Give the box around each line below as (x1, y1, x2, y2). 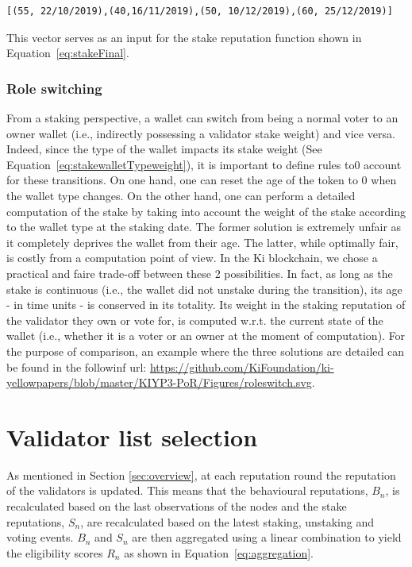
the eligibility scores (6, 544, 103, 561)
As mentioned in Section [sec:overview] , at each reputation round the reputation (6, 466, 396, 483)
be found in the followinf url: (6, 358, 147, 375)
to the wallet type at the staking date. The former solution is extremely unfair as (6, 218, 402, 235)
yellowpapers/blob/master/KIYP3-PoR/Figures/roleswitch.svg (6, 374, 312, 391)
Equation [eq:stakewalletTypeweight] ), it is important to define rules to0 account (6, 156, 402, 172)
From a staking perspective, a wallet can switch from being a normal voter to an (6, 110, 399, 125)
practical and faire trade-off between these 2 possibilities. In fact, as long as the (6, 264, 393, 281)
